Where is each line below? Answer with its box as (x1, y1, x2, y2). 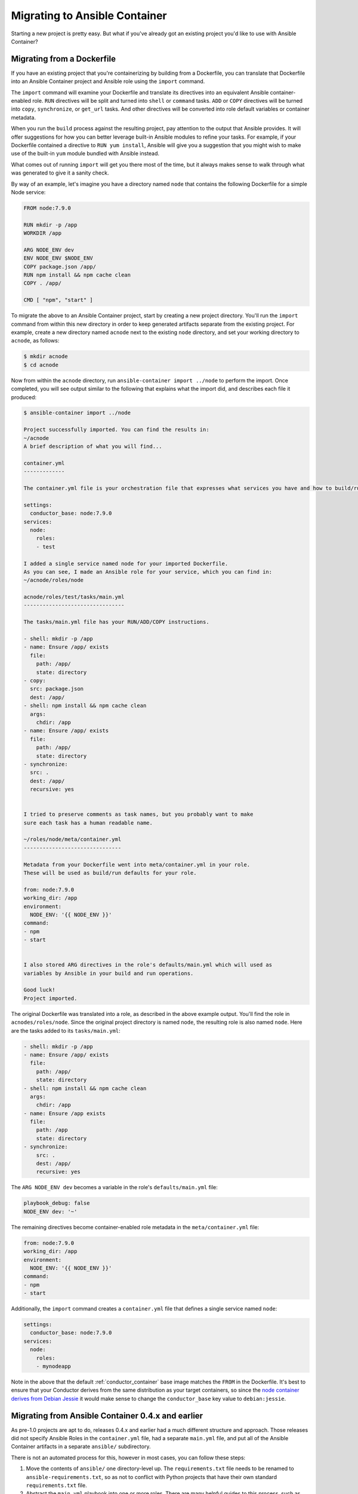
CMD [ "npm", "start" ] (23, 296, 94, 304)
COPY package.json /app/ (23, 263, 97, 270)
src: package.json (30, 685, 84, 693)
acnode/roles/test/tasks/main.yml (23, 593, 125, 601)
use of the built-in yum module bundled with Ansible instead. (11, 150, 160, 157)
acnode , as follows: (11, 337, 60, 344)
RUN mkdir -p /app (23, 221, 78, 228)
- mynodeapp (36, 1363, 72, 1370)
